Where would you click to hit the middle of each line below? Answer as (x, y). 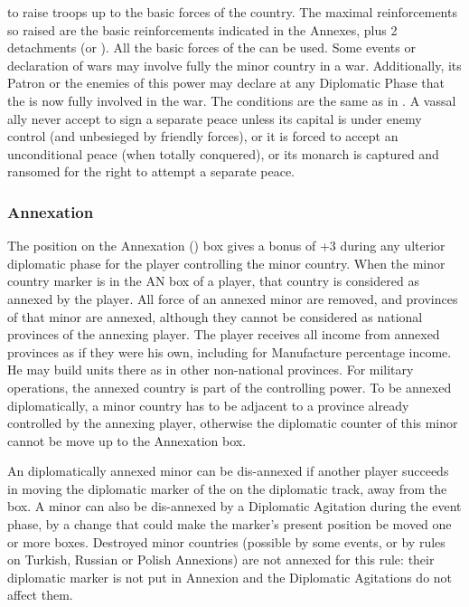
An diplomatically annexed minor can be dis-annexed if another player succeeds (228, 471)
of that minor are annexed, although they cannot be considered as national (215, 316)
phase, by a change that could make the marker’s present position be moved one (230, 524)
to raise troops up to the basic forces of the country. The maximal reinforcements (232, 12)
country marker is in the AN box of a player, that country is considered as (213, 281)
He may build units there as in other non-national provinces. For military (211, 370)
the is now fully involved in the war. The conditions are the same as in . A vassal (232, 100)
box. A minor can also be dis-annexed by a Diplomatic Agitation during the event (234, 506)
